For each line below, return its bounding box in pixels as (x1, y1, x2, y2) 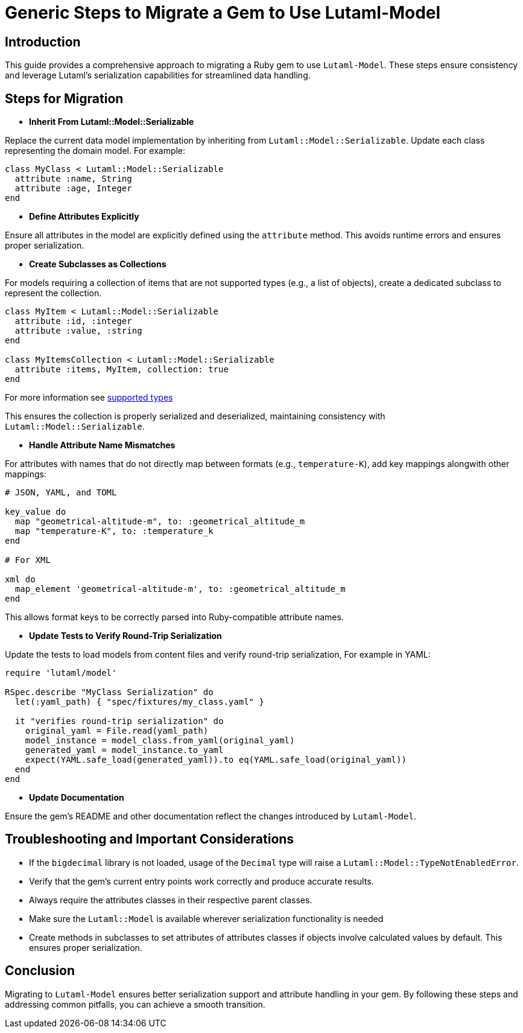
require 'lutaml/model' (5, 668, 117, 678)
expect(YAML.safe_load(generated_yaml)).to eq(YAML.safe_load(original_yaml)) (25, 755, 407, 765)
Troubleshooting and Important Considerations (5, 831, 294, 847)
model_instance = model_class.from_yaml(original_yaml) (25, 736, 295, 746)
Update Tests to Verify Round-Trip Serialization (29, 631, 222, 641)
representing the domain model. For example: (5, 145, 186, 156)
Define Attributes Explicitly (29, 211, 139, 222)
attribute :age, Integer (14, 183, 132, 194)
